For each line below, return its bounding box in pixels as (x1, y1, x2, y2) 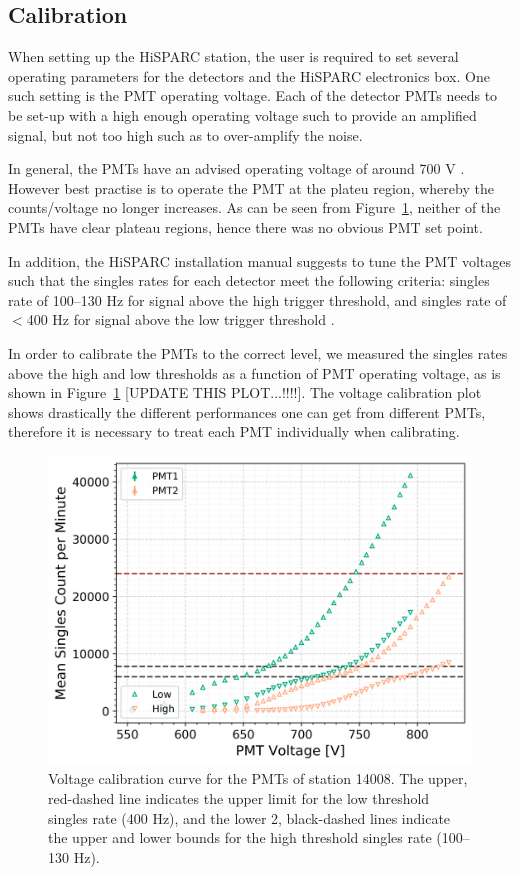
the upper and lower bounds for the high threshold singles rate (48, 827, 432, 848)
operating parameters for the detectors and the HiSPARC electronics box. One (8, 65, 490, 86)
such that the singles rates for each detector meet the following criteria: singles (8, 270, 490, 291)
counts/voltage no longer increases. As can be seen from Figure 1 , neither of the (8, 197, 501, 218)
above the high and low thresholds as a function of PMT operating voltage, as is (8, 362, 501, 383)
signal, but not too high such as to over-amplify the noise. (8, 124, 363, 145)
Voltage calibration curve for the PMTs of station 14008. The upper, (48, 768, 468, 789)
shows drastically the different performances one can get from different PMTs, (8, 401, 486, 422)
